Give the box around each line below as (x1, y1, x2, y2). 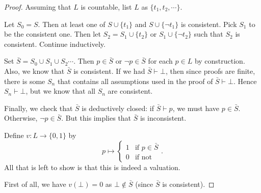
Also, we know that (4, 65, 65, 76)
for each (148, 56, 173, 66)
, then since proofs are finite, (165, 65, 255, 76)
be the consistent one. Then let (4, 29, 101, 39)
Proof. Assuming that (4, 2, 71, 12)
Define (4, 129, 24, 140)
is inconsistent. (140, 113, 187, 123)
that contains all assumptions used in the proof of (57, 75, 213, 86)
